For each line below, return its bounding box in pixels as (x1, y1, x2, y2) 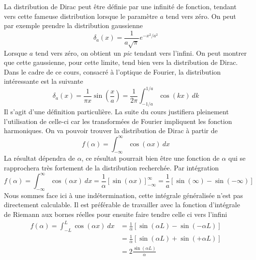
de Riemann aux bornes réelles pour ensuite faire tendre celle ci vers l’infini (4, 209, 227, 219)
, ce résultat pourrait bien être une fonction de (81, 153, 220, 163)
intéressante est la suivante (4, 76, 83, 86)
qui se (228, 153, 246, 163)
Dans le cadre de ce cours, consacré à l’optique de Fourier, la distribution (4, 66, 221, 76)
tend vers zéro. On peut (166, 11, 236, 21)
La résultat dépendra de (4, 153, 75, 163)
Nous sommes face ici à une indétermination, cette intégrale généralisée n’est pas (4, 190, 243, 200)
